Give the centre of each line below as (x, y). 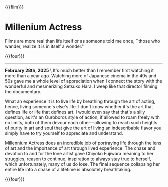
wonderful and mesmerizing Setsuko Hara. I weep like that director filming (81, 86)
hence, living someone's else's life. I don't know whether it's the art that (79, 106)
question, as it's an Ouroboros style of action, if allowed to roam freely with (82, 117)
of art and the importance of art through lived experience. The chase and (80, 148)
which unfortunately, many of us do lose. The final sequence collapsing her (83, 164)
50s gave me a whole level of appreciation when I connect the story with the (84, 81)
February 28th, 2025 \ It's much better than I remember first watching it (79, 70)
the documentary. (23, 91)
